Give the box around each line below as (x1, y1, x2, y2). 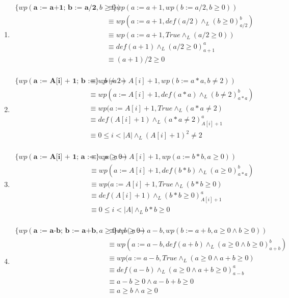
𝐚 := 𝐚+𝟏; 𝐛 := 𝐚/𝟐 (33, 4, 96, 12)
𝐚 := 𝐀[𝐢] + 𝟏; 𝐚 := (33, 153, 95, 160)
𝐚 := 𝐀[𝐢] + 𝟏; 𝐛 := (33, 77, 96, 85)
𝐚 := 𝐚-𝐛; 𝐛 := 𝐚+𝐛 (33, 227, 96, 235)
